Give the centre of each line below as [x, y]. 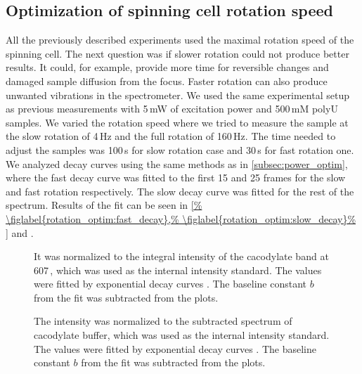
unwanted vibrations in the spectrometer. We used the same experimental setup [177, 95]
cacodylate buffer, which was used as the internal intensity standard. [182, 335]
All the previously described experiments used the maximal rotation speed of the [180, 40]
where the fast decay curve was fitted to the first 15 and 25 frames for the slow [176, 178]
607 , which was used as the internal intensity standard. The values [178, 270]
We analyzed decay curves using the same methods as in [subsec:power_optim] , [177, 163]
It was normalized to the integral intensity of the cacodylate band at [181, 256]
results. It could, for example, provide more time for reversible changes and [167, 67]
